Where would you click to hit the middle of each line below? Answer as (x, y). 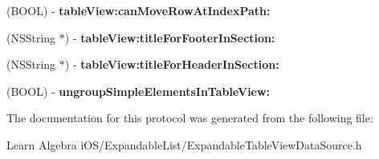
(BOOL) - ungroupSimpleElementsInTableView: (139, 91)
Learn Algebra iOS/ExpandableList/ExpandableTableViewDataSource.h (184, 144)
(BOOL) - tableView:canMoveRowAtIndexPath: (139, 10)
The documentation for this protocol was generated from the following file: (190, 118)
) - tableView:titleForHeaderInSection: (172, 64)
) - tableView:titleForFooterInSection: (170, 37)
